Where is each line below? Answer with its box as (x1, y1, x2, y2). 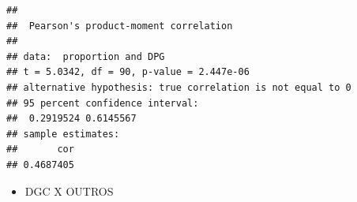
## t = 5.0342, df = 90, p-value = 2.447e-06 (6, 66, 250, 78)
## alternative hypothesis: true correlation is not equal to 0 (6, 81, 351, 93)
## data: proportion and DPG (6, 50, 165, 62)
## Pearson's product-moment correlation (6, 20, 233, 32)
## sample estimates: (6, 128, 120, 140)
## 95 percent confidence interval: (6, 97, 199, 109)
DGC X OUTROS (24, 182, 114, 199)
